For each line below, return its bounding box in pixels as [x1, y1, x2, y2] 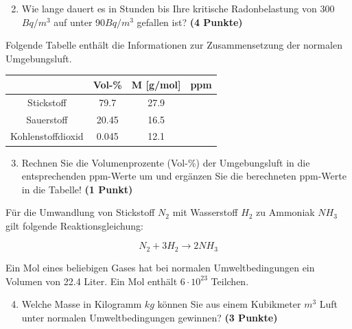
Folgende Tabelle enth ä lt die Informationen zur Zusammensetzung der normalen [5, 38, 342, 52]
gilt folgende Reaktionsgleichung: [5, 218, 143, 232]
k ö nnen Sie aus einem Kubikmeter [157, 297, 301, 311]
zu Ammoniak [256, 205, 315, 219]
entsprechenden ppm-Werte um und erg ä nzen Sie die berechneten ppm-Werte [21, 169, 347, 183]
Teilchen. [211, 273, 249, 288]
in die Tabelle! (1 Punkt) [21, 182, 133, 196]
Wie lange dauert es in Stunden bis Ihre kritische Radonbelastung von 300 [21, 1, 335, 15]
